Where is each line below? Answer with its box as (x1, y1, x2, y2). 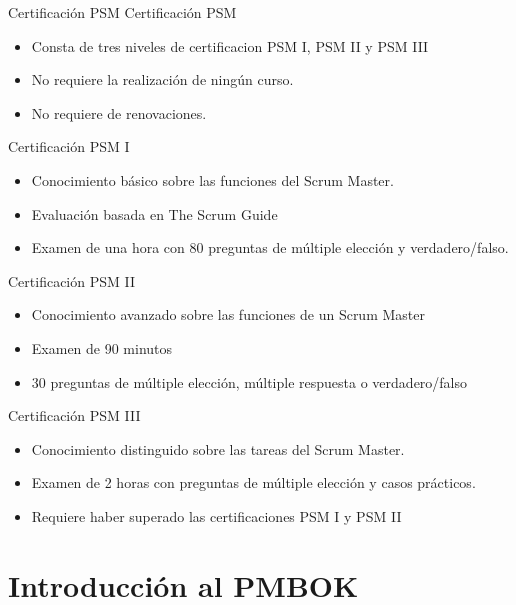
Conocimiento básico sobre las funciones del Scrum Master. (31, 169, 394, 190)
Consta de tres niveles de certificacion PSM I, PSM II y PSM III (31, 35, 429, 56)
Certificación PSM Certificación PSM (8, 2, 237, 22)
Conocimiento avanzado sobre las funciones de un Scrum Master (31, 304, 425, 325)
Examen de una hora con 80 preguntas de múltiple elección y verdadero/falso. (31, 237, 509, 258)
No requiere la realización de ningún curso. (31, 69, 294, 90)
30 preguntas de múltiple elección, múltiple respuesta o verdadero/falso (31, 371, 468, 392)
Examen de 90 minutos (31, 337, 173, 358)
